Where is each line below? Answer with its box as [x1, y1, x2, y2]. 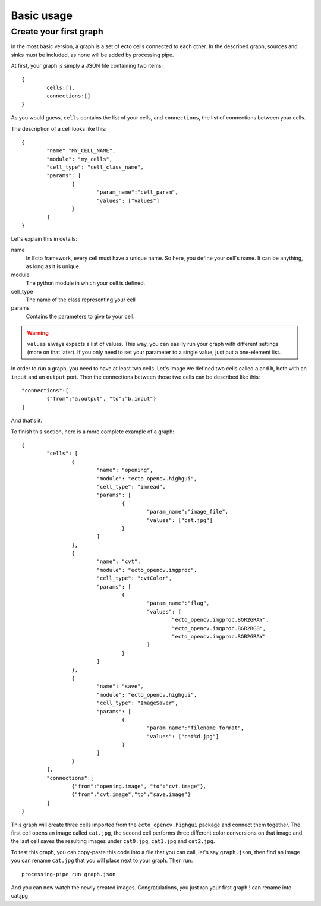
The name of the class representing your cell [26, 296, 136, 303]
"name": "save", [96, 683, 144, 690]
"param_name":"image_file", [146, 508, 229, 515]
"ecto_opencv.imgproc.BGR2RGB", [171, 625, 266, 631]
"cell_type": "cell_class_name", [46, 164, 144, 171]
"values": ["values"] [96, 197, 160, 204]
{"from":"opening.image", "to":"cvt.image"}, [71, 783, 207, 790]
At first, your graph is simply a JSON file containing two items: [11, 62, 163, 70]
